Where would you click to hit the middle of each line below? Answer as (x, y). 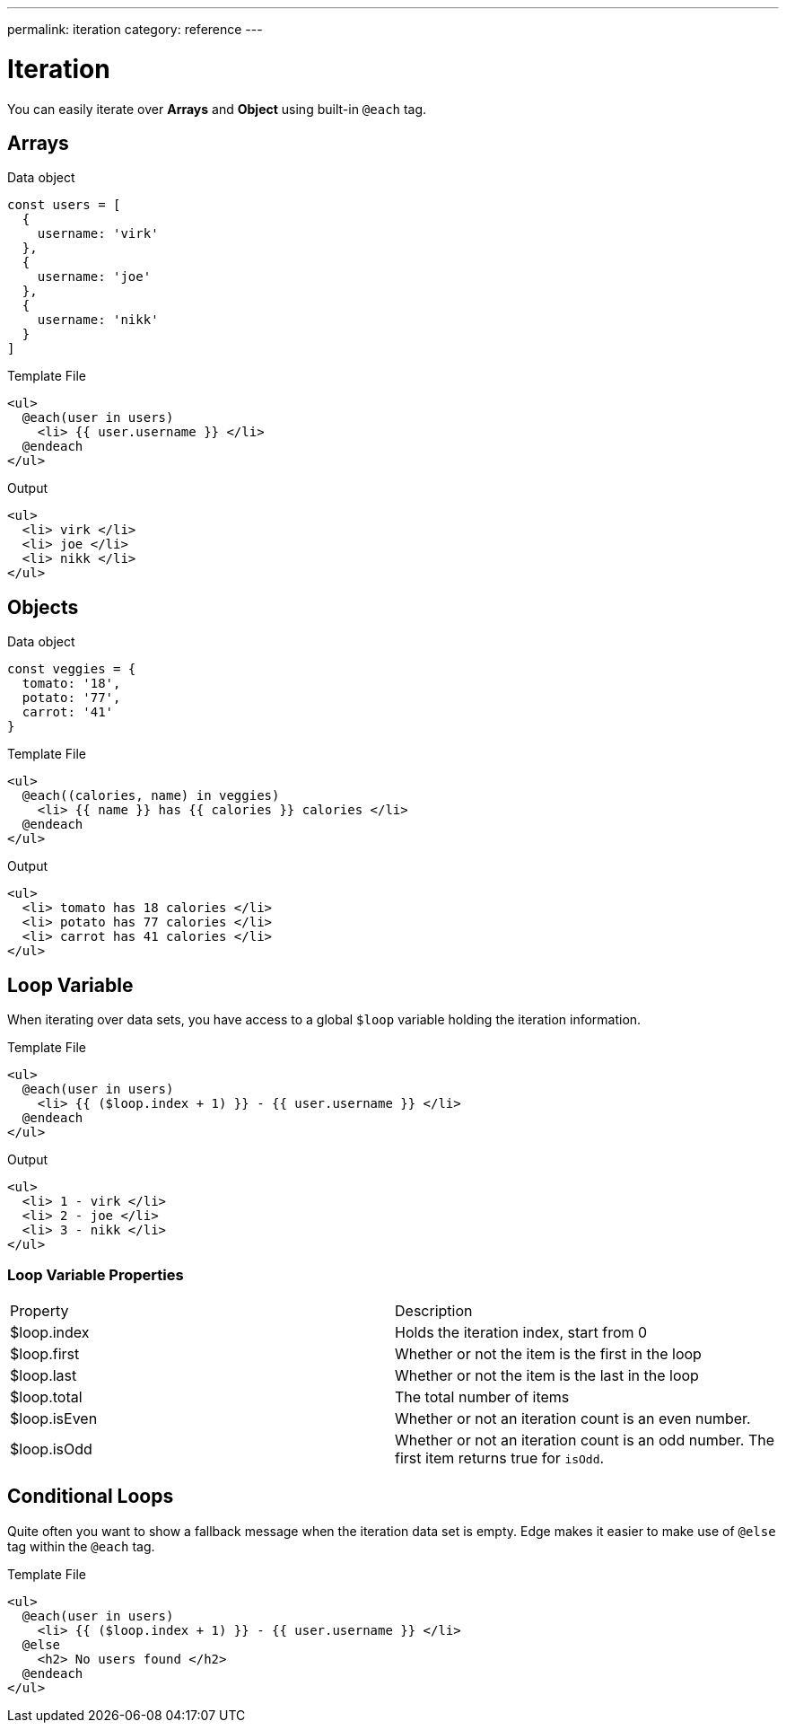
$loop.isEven (54, 1418)
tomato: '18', (71, 684)
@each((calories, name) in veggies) (151, 796)
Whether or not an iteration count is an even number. (573, 1418)
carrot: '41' (68, 712)
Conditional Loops (91, 1497)
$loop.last (44, 1375)
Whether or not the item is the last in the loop (547, 1375)
